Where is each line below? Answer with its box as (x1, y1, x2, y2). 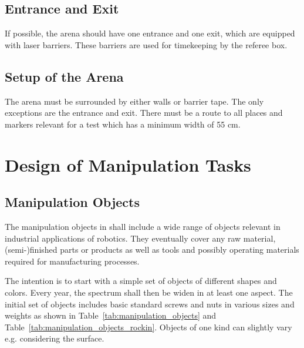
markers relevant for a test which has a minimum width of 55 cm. (5, 118, 241, 130)
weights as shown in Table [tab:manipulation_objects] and (5, 309, 217, 322)
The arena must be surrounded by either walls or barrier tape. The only (5, 95, 264, 107)
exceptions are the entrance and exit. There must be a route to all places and (5, 106, 283, 119)
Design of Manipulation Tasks (5, 152, 251, 176)
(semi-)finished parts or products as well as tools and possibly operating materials (5, 243, 299, 256)
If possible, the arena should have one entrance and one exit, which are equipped (5, 27, 295, 39)
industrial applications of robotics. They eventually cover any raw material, (5, 232, 276, 244)
